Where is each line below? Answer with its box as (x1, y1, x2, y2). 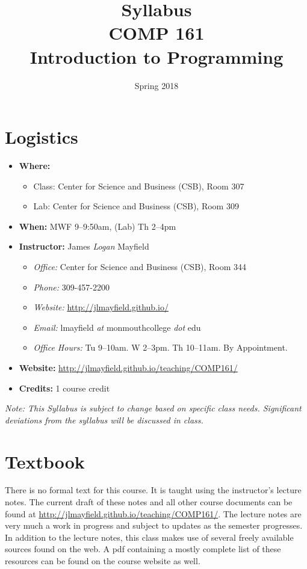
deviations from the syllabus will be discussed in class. (5, 413, 203, 426)
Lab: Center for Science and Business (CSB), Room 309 (33, 200, 239, 212)
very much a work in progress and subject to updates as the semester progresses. (5, 519, 303, 532)
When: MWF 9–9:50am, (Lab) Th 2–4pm (19, 220, 176, 232)
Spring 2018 (134, 79, 179, 91)
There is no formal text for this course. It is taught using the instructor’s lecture (5, 484, 302, 496)
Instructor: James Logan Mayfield (19, 240, 149, 253)
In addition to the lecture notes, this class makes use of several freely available (5, 531, 294, 543)
